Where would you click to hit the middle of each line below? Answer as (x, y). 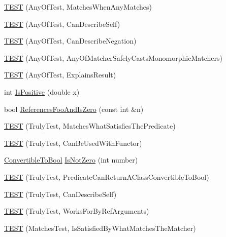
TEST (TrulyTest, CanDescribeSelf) (60, 194)
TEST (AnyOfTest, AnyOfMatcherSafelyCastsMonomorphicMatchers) (114, 57)
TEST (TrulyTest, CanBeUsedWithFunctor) (73, 143)
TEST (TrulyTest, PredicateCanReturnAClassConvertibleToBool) (107, 176)
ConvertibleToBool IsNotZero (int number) (71, 160)
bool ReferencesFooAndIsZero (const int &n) (74, 109)
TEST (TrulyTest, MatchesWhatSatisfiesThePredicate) (90, 126)
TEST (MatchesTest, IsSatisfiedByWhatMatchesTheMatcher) (100, 228)
